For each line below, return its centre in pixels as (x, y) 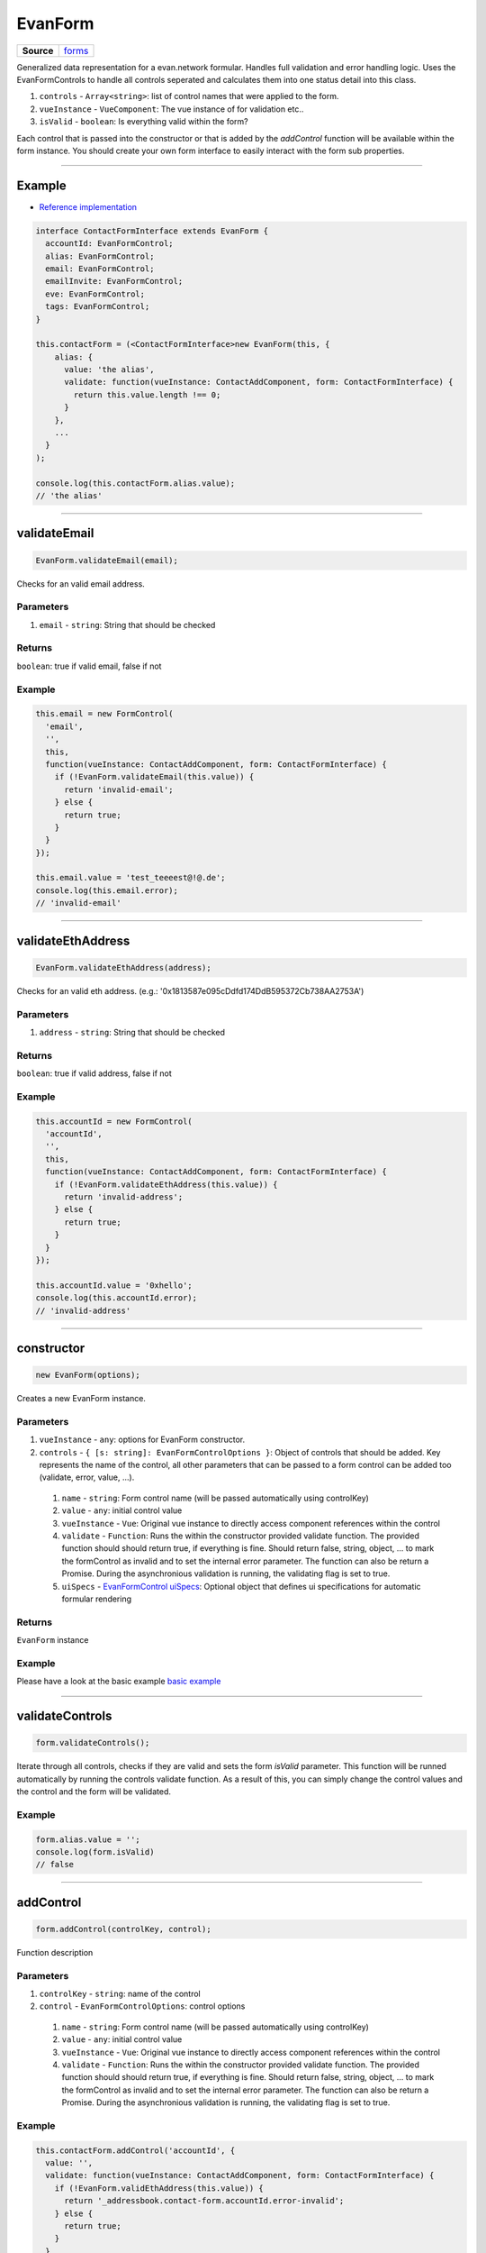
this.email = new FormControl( (105, 714)
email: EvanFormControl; (100, 269)
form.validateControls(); (93, 1743)
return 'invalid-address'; (124, 1197)
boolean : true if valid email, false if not (89, 666)
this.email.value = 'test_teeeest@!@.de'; (130, 878)
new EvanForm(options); (88, 1375)
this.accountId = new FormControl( (114, 1121)
